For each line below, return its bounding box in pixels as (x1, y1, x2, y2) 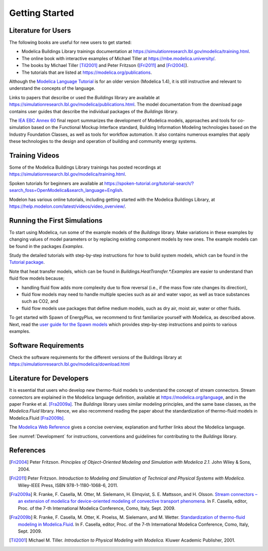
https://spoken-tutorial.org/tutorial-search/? (104, 180, 194, 186)
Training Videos (9, 151, 60, 160)
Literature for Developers (9, 374, 89, 383)
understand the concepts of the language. (9, 85, 95, 91)
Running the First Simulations (9, 216, 103, 225)
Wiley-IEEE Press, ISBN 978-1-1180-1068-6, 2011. (18, 482, 119, 488)
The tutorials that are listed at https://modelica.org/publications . (21, 69, 152, 75)
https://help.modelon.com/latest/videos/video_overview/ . (9, 203, 127, 209)
